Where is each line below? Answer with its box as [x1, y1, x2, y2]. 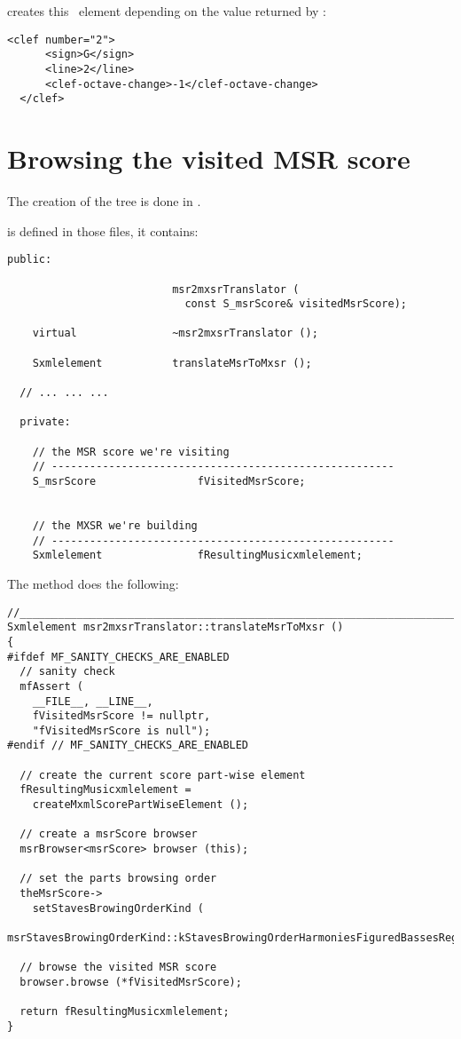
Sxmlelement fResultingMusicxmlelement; [32, 549, 363, 562]
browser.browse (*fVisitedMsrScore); [20, 975, 242, 988]
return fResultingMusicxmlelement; [20, 1005, 230, 1019]
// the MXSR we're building [32, 519, 198, 532]
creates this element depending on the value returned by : [7, 2, 326, 20]
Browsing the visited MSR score [7, 140, 410, 177]
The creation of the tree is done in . [7, 192, 201, 210]
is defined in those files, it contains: [7, 221, 199, 240]
